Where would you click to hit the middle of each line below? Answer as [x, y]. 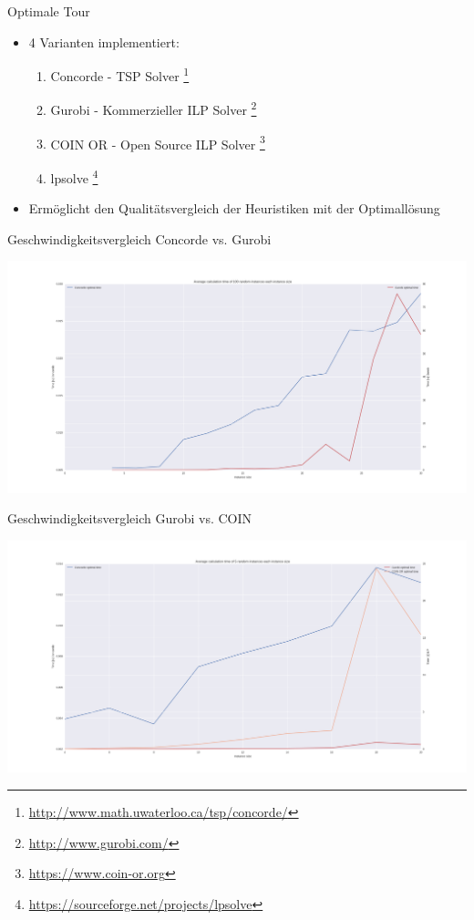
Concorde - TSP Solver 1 [120, 74]
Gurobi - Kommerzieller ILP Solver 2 [154, 109]
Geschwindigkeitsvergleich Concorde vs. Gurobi [139, 238]
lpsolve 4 [74, 176]
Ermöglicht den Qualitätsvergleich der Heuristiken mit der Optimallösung [234, 208]
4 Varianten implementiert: [104, 41]
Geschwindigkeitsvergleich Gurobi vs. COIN [130, 518]
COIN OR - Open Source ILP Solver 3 [158, 142]
